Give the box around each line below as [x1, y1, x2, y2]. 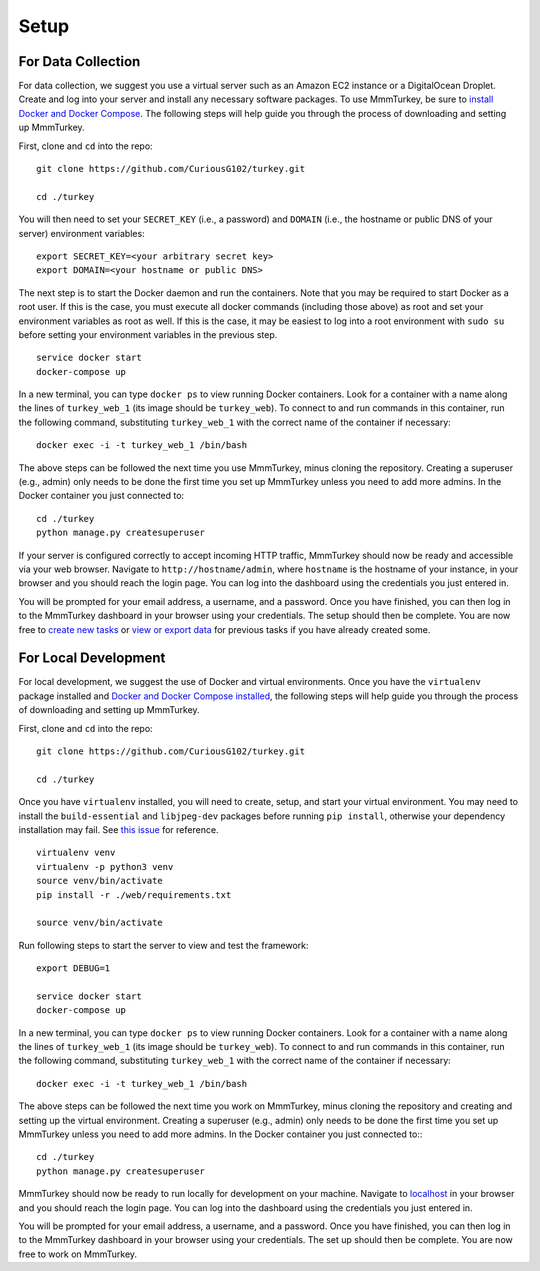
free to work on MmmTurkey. [18, 1248, 138, 1260]
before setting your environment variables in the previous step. [18, 328, 278, 340]
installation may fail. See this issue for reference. [18, 823, 219, 835]
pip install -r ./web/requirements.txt [36, 889, 232, 900]
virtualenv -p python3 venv [36, 861, 174, 872]
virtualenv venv [36, 847, 116, 859]
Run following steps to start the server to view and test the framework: [18, 939, 309, 951]
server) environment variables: [18, 227, 145, 239]
